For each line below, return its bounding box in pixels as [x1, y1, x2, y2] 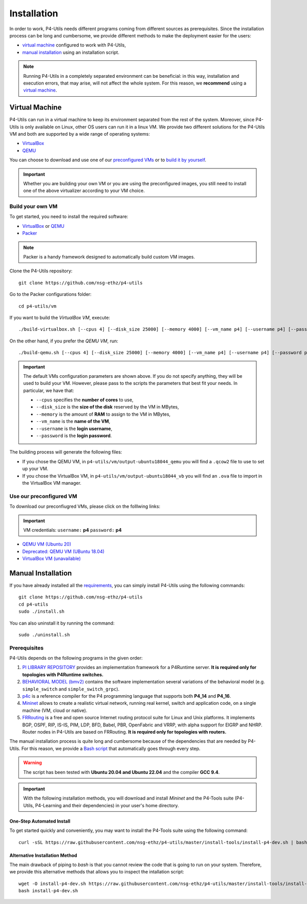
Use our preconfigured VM [9, 492, 77, 500]
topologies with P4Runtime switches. [22, 671, 104, 678]
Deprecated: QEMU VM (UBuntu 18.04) [22, 548, 105, 554]
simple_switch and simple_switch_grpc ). [22, 686, 120, 692]
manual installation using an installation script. [22, 49, 120, 55]
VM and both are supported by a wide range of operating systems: [9, 131, 150, 137]
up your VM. [22, 466, 49, 472]
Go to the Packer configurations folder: [9, 291, 92, 297]
